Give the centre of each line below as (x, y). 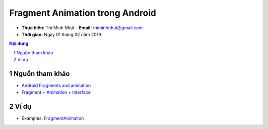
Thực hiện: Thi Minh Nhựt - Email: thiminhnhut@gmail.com (82, 28)
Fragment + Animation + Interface (56, 92)
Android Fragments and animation (56, 86)
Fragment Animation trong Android (83, 13)
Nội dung (19, 43)
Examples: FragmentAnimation (53, 118)
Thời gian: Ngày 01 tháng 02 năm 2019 (61, 34)
